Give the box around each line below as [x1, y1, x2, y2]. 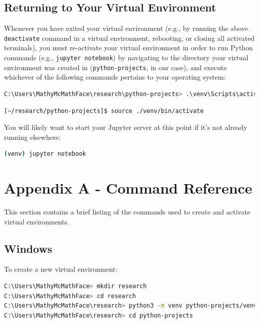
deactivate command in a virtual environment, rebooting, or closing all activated [4, 32, 255, 43]
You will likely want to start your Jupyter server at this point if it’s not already [4, 122, 248, 132]
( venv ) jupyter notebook [4, 150, 86, 158]
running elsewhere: [4, 131, 61, 142]
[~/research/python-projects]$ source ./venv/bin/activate [4, 107, 204, 114]
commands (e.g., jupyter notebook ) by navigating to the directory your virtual [4, 52, 249, 63]
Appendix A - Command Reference [4, 178, 253, 198]
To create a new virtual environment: [4, 264, 118, 274]
